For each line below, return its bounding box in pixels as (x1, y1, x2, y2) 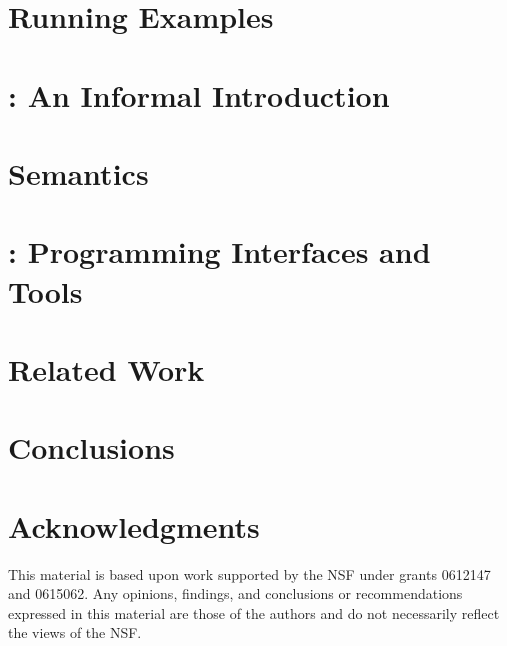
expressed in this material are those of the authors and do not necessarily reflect (8, 602, 500, 623)
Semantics (8, 152, 149, 193)
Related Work (8, 348, 205, 389)
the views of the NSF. (8, 622, 142, 643)
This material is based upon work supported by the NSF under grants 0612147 (8, 563, 491, 584)
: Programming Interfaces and (8, 231, 431, 272)
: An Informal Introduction (8, 74, 390, 115)
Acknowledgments (8, 505, 260, 546)
